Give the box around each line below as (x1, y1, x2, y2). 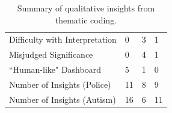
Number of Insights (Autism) (9, 93, 116, 105)
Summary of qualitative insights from (17, 2, 155, 14)
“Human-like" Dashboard (9, 63, 101, 76)
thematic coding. (55, 13, 117, 26)
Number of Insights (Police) (9, 78, 111, 90)
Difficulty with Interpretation (9, 33, 117, 46)
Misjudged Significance (9, 48, 93, 61)
